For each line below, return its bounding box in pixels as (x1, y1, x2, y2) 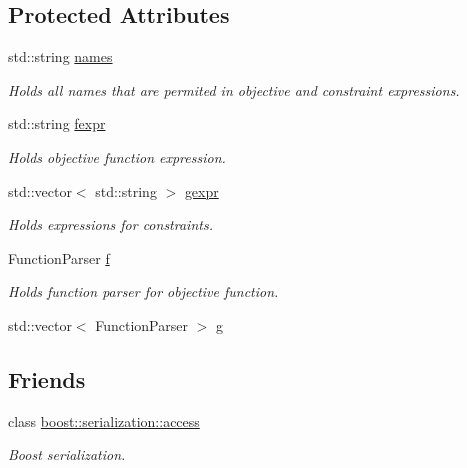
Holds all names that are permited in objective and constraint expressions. (8, 79, 460, 100)
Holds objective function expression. (8, 146, 226, 167)
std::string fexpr (8, 113, 106, 134)
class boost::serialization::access (8, 410, 200, 431)
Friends (8, 363, 86, 394)
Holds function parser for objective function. (8, 281, 279, 302)
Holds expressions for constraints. (8, 214, 213, 235)
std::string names (8, 46, 113, 67)
